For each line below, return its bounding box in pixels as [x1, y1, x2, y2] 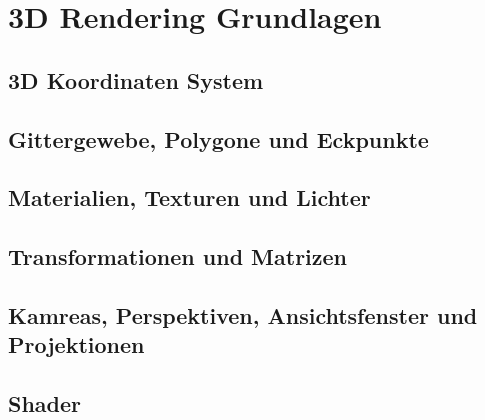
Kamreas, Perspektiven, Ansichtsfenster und [8, 299, 478, 330]
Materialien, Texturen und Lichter [8, 182, 371, 213]
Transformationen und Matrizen [8, 241, 348, 272]
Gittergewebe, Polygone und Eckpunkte [8, 123, 429, 154]
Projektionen [8, 329, 145, 360]
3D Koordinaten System [8, 64, 264, 95]
